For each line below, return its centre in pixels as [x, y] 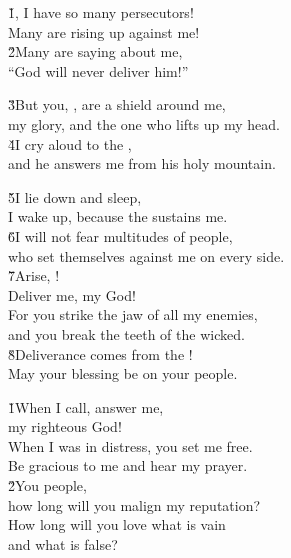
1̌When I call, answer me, [86, 406]
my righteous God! [65, 426]
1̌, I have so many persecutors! [101, 12]
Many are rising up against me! [104, 31]
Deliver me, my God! [72, 294]
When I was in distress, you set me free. [130, 445]
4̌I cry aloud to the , [70, 143]
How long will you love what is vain [117, 524]
